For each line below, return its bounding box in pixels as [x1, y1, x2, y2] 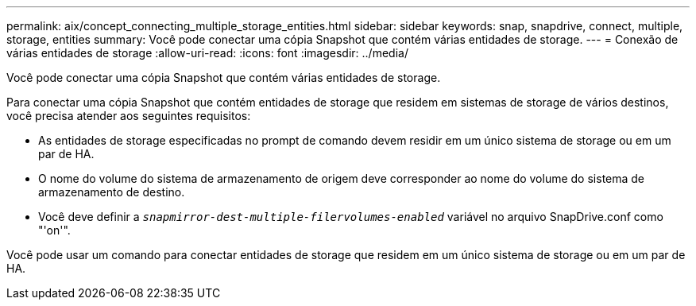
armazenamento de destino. [38, 185, 185, 199]
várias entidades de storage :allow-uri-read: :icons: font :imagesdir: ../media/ [6, 46, 408, 60]
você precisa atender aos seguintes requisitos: [6, 109, 251, 122]
